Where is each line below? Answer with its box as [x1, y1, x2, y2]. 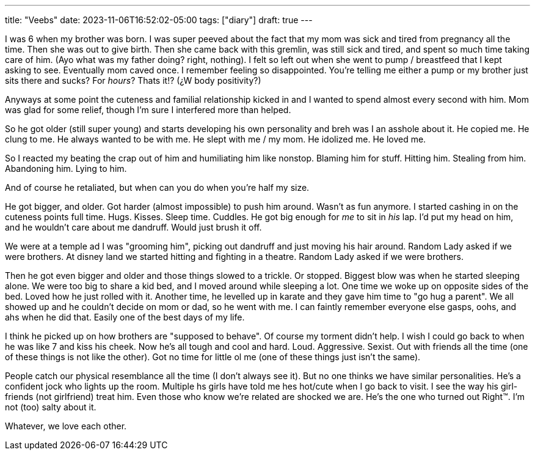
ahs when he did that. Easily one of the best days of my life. [5, 312, 245, 322]
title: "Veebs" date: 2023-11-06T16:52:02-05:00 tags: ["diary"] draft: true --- [5, 15, 313, 25]
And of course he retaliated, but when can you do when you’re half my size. [5, 182, 310, 193]
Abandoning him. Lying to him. [5, 163, 127, 174]
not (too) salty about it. [5, 402, 96, 412]
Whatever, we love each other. [5, 421, 127, 431]
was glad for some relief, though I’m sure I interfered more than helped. [5, 105, 291, 115]
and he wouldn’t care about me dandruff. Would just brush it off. [5, 222, 262, 232]
